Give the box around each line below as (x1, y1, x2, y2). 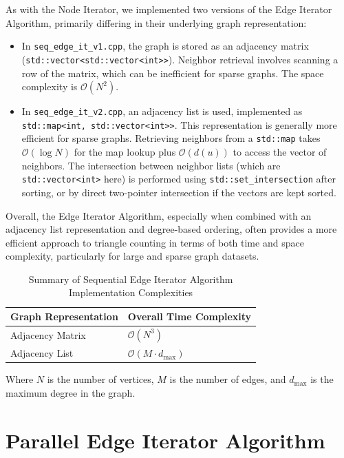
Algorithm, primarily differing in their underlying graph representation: (6, 15, 307, 30)
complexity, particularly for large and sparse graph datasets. (6, 249, 259, 263)
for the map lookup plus (74, 145, 176, 159)
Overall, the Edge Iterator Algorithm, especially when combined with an (6, 208, 312, 222)
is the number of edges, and (169, 372, 286, 386)
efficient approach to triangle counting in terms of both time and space (6, 235, 304, 249)
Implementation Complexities (68, 285, 193, 300)
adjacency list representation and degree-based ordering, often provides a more (6, 222, 337, 236)
